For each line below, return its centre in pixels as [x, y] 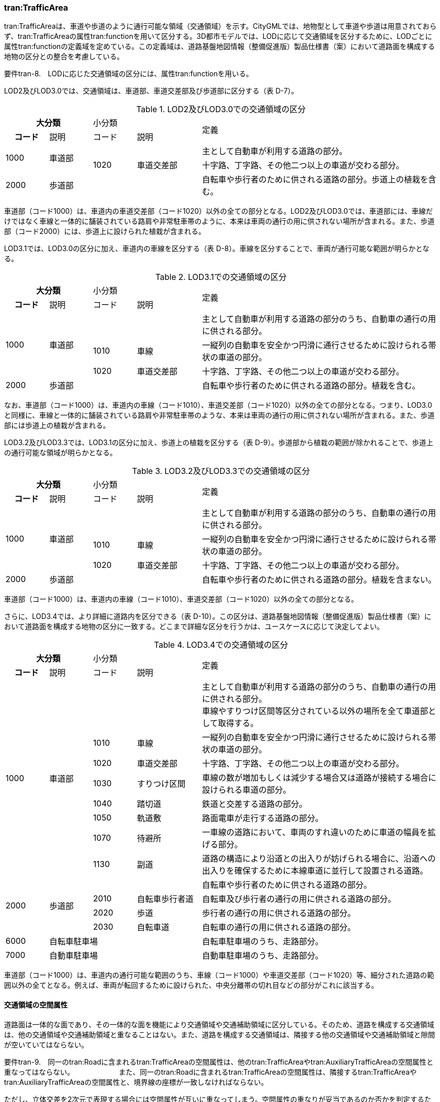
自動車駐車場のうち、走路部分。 [263, 956]
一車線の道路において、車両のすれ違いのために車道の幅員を [315, 832]
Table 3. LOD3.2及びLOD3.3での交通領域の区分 [221, 471]
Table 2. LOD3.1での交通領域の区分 [221, 277]
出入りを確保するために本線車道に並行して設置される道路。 [315, 871]
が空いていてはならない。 [46, 1044]
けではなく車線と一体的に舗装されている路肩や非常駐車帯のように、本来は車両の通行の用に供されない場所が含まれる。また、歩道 [219, 221]
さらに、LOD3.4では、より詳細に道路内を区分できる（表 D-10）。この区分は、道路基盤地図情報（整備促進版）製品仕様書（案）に [218, 616]
